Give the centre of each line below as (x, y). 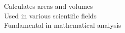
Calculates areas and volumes (48, 6)
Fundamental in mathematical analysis (62, 25)
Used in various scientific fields (50, 15)
